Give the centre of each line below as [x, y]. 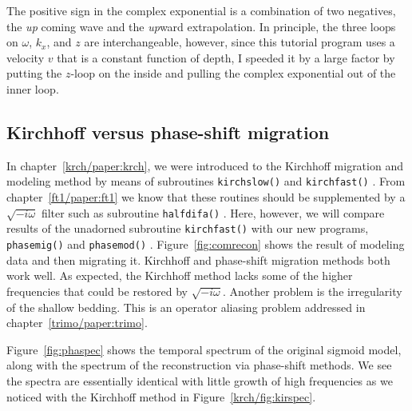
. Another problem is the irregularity [312, 291]
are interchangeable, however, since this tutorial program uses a [240, 42]
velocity [26, 57]
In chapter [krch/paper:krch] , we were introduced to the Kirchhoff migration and [205, 165]
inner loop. [33, 88]
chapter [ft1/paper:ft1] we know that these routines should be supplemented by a [206, 197]
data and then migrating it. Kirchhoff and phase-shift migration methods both [198, 259]
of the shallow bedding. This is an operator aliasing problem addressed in [186, 307]
